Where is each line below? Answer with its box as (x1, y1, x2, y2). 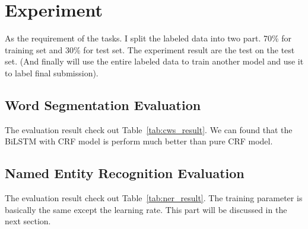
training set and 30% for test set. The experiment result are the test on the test (5, 43, 295, 56)
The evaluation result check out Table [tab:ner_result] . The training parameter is (5, 192, 303, 204)
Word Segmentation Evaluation (5, 95, 201, 114)
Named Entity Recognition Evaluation (5, 164, 245, 182)
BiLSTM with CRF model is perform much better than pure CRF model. (5, 135, 273, 147)
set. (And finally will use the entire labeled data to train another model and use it (5, 55, 304, 67)
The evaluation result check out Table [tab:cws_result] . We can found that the (5, 123, 293, 136)
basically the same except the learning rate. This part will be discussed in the (5, 203, 287, 215)
